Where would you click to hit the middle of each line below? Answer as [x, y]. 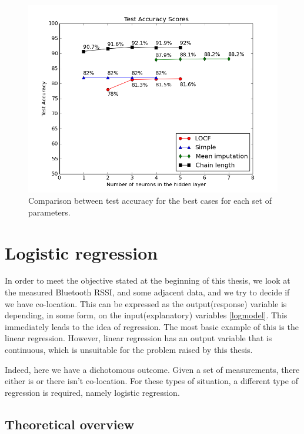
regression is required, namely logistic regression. [92, 392]
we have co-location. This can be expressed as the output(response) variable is [146, 303]
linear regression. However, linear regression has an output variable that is [138, 338]
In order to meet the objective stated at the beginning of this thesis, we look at [148, 280]
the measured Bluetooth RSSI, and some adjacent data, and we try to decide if [147, 292]
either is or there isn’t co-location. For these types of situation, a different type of [151, 381]
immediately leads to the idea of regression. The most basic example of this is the [152, 326]
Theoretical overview [70, 424]
